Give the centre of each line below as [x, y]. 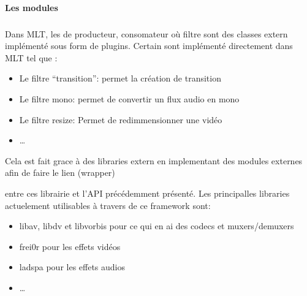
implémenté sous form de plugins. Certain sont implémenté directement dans [149, 46]
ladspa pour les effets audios [72, 267]
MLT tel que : [31, 57]
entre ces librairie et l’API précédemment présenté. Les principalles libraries [147, 193]
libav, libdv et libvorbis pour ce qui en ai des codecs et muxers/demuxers [157, 226]
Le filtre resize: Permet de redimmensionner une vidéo [121, 119]
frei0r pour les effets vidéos [70, 246]
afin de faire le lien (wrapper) [60, 173]
